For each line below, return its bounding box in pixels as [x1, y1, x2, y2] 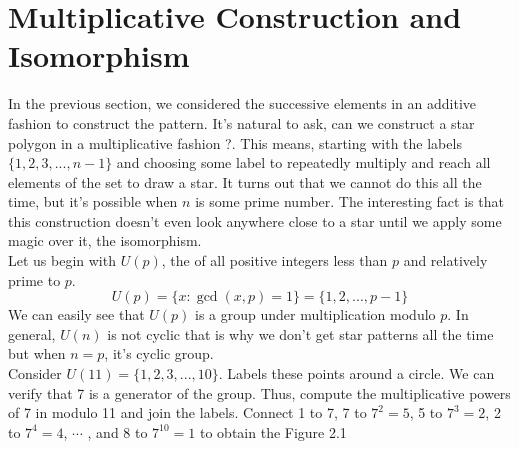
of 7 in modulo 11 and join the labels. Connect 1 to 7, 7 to [8, 402, 367, 423]
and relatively [403, 250, 488, 271]
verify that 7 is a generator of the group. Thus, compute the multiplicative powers [8, 382, 511, 403]
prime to [8, 269, 61, 290]
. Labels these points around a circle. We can [218, 363, 495, 384]
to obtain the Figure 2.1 [200, 421, 347, 442]
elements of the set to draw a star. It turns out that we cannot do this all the [8, 171, 482, 192]
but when [8, 343, 66, 364]
